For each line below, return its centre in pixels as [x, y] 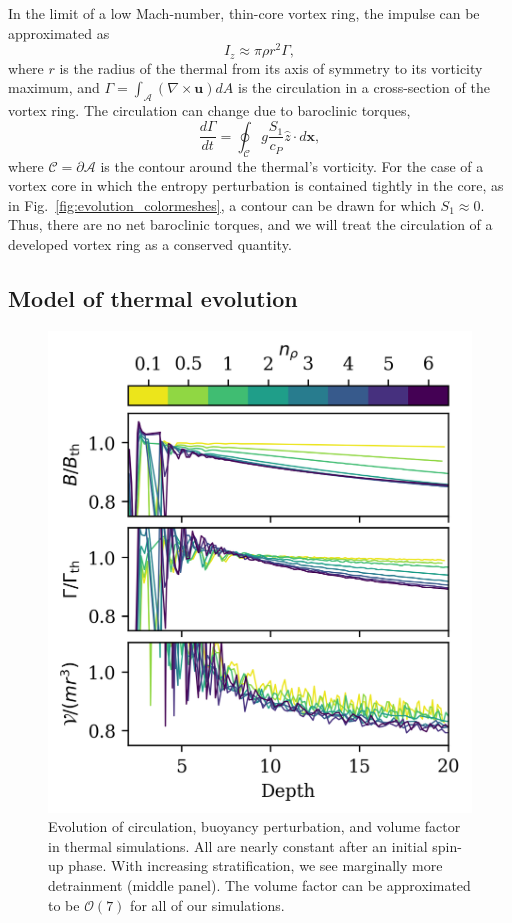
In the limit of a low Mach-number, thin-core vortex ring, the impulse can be [244, 13]
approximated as [59, 32]
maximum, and [54, 87]
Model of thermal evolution [153, 297]
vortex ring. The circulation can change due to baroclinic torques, [209, 110]
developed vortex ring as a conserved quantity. [150, 243]
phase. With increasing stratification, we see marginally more [255, 865]
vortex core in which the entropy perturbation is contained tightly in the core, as [256, 185]
